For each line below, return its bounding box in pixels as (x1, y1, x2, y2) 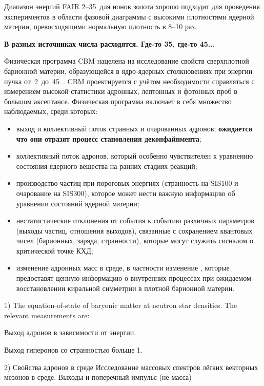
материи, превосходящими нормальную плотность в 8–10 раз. (4, 21, 197, 32)
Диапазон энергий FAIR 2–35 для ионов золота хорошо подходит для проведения (4, 1, 260, 11)
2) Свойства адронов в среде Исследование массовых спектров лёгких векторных (4, 361, 258, 372)
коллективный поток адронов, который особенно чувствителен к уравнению (16, 150, 253, 161)
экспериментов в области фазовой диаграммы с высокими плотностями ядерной (4, 11, 254, 22)
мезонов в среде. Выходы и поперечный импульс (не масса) (4, 372, 192, 382)
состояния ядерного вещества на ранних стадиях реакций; (16, 160, 197, 171)
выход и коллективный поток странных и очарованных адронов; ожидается (16, 123, 253, 133)
